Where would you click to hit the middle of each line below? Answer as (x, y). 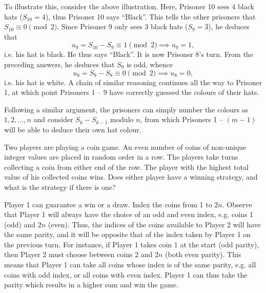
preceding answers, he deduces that (59, 64)
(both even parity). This (203, 254)
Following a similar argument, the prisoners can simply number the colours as (126, 109)
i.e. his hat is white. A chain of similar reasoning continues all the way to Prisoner (133, 82)
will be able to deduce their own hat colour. (73, 129)
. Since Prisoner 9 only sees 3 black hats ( (122, 26)
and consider (53, 119)
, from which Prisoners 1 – (182, 119)
